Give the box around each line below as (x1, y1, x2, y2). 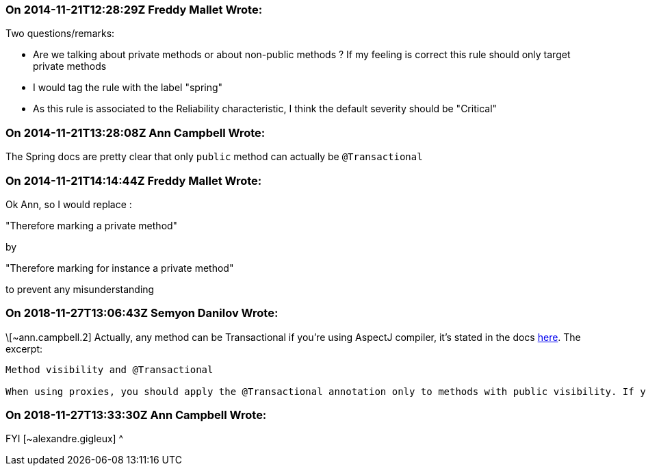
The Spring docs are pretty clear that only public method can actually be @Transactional (5, 151, 423, 163)
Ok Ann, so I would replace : (5, 198, 132, 210)
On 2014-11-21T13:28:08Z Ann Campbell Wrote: (5, 125, 266, 140)
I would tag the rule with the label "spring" (33, 81, 223, 94)
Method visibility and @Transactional (5, 364, 214, 375)
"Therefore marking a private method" (5, 219, 178, 231)
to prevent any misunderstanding (5, 283, 155, 295)
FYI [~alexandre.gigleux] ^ (5, 433, 124, 445)
